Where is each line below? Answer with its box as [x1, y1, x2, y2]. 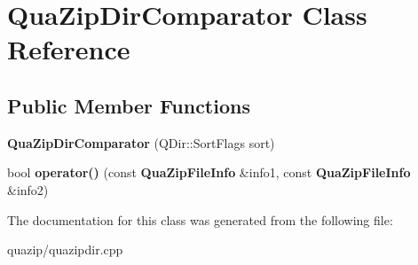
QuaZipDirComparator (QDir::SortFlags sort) [7, 133, 275, 152]
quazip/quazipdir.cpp [7, 240, 123, 259]
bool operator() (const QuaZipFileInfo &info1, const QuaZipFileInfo [7, 163, 411, 182]
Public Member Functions [7, 91, 250, 119]
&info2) [7, 180, 49, 199]
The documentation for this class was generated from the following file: [7, 210, 393, 229]
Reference [7, 31, 130, 67]
